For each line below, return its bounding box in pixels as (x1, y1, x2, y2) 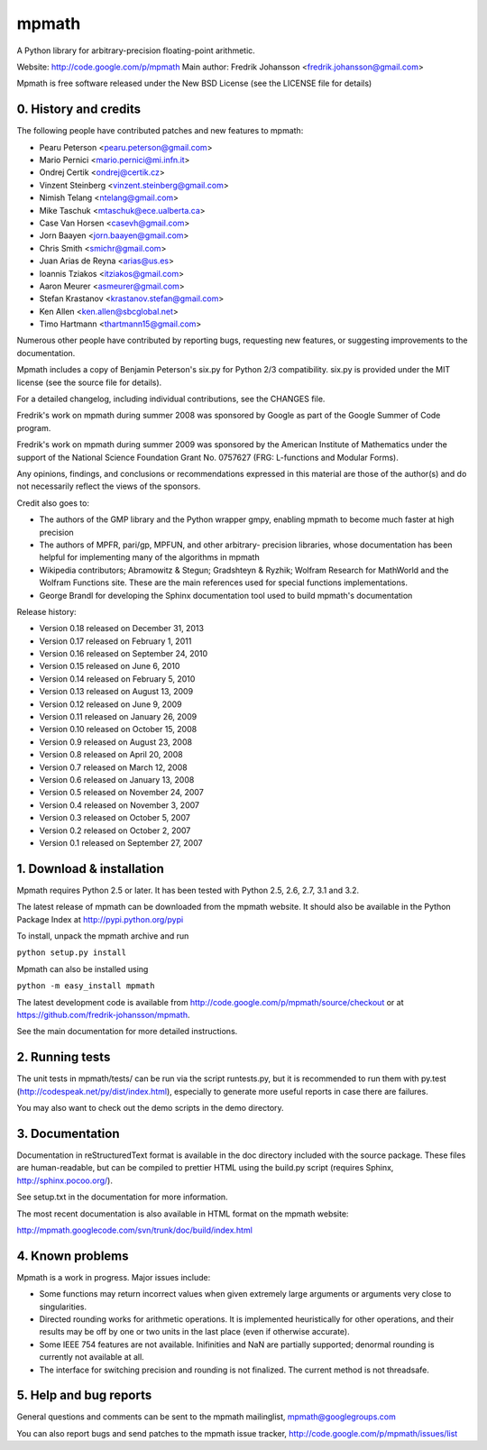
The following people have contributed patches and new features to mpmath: (16, 125, 304, 136)
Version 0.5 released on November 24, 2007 (39, 787, 205, 798)
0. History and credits (16, 102, 142, 117)
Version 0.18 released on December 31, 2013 (39, 623, 205, 634)
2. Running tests (16, 1050, 111, 1065)
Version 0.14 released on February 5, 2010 (39, 673, 196, 684)
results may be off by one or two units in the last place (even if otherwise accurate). (39, 1326, 351, 1337)
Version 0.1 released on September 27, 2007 (39, 837, 203, 848)
